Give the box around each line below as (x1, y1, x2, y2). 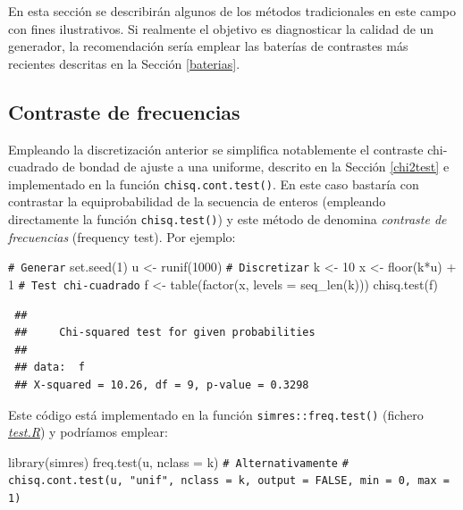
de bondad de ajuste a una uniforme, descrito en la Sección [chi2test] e (62, 157, 450, 176)
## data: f (14, 361, 85, 374)
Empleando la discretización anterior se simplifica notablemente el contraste (8, 139, 424, 158)
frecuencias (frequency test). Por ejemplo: (8, 227, 236, 246)
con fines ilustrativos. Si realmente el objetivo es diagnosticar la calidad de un (8, 19, 434, 38)
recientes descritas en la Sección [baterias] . (8, 54, 240, 72)
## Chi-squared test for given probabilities (14, 326, 316, 339)
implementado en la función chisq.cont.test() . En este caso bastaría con (8, 174, 419, 193)
